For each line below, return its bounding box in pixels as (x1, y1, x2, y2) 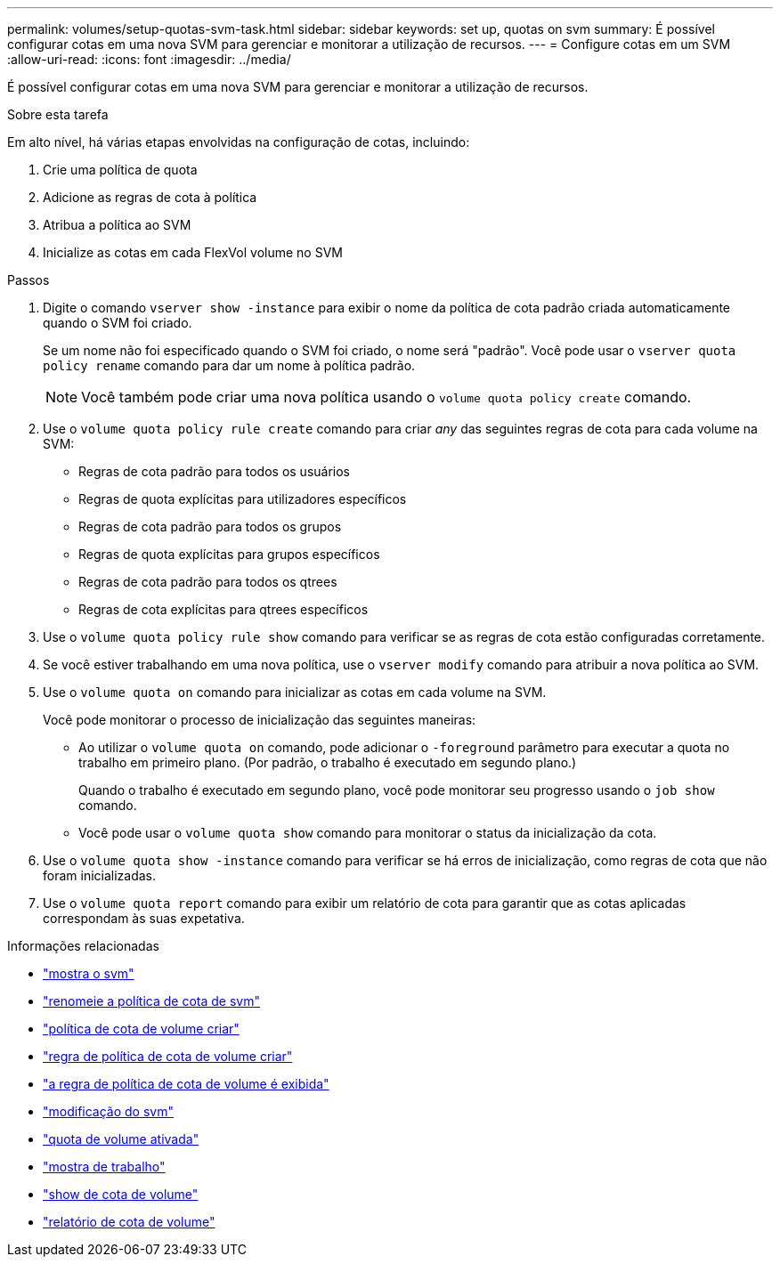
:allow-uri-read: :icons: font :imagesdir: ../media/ (7, 52, 291, 67)
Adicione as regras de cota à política (43, 190, 257, 205)
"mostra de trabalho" (43, 1159, 166, 1174)
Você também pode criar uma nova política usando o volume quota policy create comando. (81, 388, 692, 406)
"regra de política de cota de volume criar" (43, 1049, 293, 1064)
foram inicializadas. (43, 868, 157, 883)
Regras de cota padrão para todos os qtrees (78, 574, 337, 589)
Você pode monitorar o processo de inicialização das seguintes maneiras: (43, 712, 476, 727)
